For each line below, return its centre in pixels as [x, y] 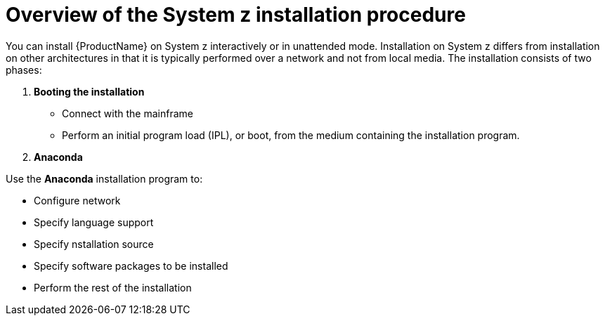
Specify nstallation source [94, 244]
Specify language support [94, 222]
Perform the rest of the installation [113, 287]
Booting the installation [89, 91]
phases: [24, 70]
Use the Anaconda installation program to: [104, 178]
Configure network [77, 200]
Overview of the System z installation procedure [236, 15]
